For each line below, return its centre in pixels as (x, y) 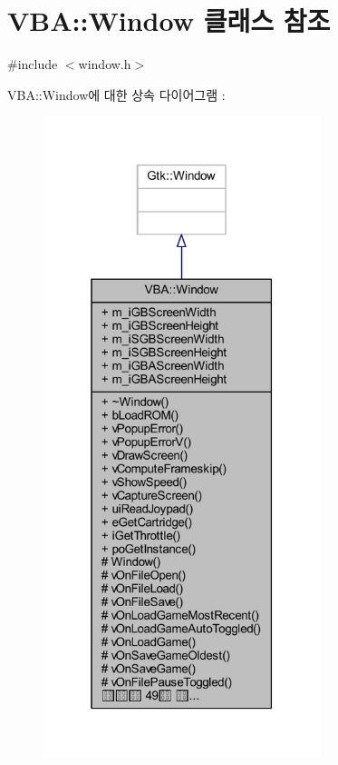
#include (33, 64)
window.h (105, 64)
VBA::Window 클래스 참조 (169, 20)
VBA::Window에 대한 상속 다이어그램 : (116, 94)
